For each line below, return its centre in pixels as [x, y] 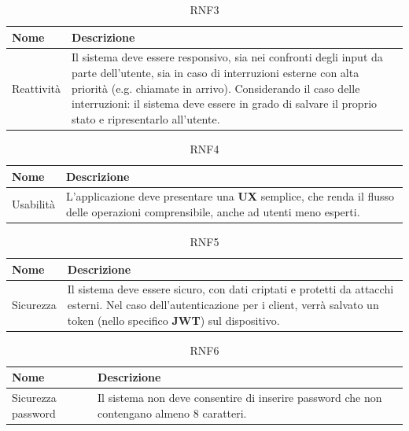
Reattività [37, 88]
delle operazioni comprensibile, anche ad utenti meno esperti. [213, 211]
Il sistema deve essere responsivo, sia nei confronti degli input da [227, 57]
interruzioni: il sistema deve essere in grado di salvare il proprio [225, 103]
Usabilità [33, 204]
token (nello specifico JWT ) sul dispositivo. [173, 320]
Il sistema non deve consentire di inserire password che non [240, 398]
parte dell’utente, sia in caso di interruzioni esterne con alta [216, 73]
